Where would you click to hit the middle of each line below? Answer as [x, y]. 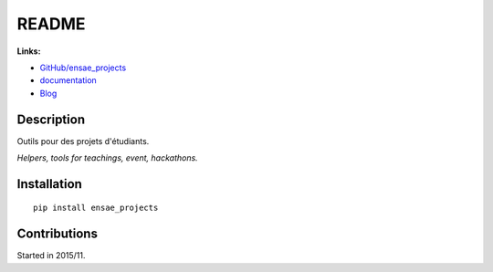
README [51, 24]
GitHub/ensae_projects [83, 68]
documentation [68, 80]
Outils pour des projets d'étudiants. [83, 141]
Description [51, 119]
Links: [29, 51]
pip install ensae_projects [96, 208]
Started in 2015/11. [51, 256]
